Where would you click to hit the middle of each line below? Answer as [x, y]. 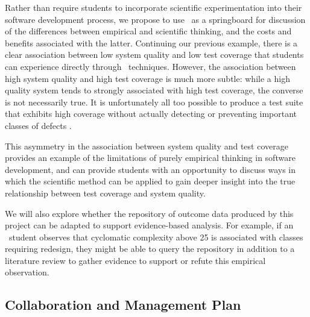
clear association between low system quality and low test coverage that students [154, 55]
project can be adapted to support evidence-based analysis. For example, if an [149, 225]
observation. [27, 272]
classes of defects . [38, 125]
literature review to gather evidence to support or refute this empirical [135, 260]
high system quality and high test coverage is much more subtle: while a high [147, 78]
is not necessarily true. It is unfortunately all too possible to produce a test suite [154, 102]
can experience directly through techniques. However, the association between [150, 66]
